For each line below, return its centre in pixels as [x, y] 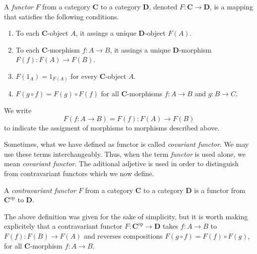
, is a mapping [231, 6]
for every [84, 76]
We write [18, 110]
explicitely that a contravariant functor [63, 226]
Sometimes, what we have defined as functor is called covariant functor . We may [127, 144]
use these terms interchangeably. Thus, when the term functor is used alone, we [125, 154]
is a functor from [220, 190]
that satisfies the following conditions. [62, 16]
